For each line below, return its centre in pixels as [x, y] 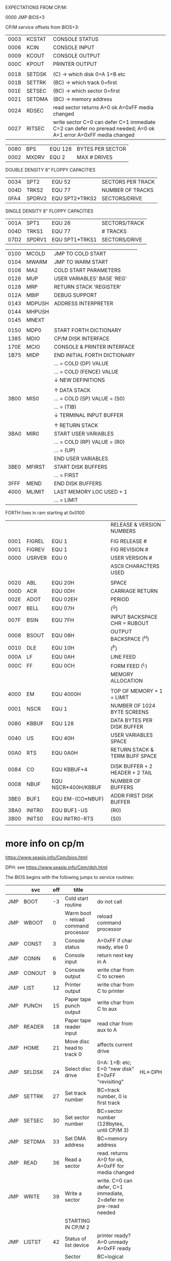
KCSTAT [36, 39]
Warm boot [78, 913]
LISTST [33, 1242]
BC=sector [110, 1111]
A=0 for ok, [110, 1160]
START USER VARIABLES [84, 434]
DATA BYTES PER [131, 721]
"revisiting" [110, 1082]
